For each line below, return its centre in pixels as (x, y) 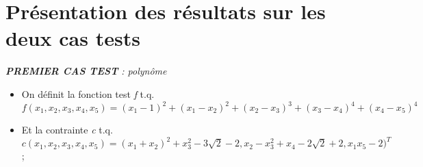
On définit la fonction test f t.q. (88, 93)
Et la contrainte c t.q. (67, 129)
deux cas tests (73, 38)
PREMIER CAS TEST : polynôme (86, 71)
